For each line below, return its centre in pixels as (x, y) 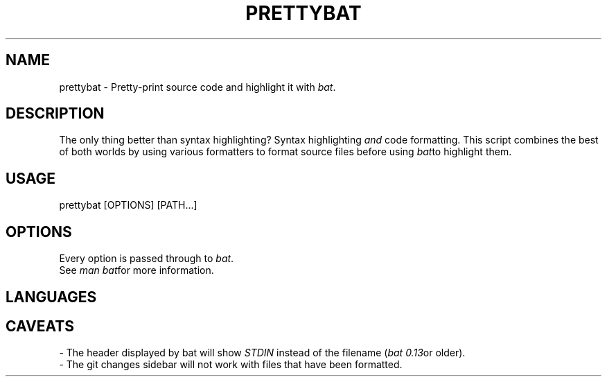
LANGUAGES (51, 297)
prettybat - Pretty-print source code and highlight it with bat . (197, 87)
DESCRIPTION (55, 114)
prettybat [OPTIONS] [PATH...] (128, 205)
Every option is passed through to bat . (147, 259)
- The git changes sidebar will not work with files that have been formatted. (231, 365)
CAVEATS (40, 326)
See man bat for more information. (137, 270)
